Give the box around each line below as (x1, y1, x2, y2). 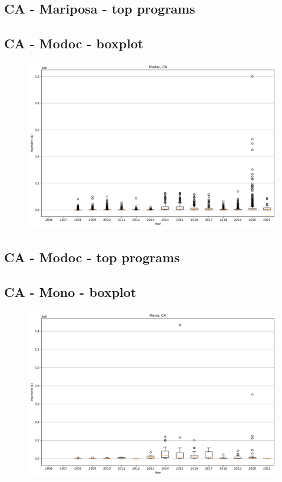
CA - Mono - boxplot (4, 283, 137, 301)
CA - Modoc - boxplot (4, 34, 144, 52)
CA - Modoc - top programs (4, 248, 180, 266)
